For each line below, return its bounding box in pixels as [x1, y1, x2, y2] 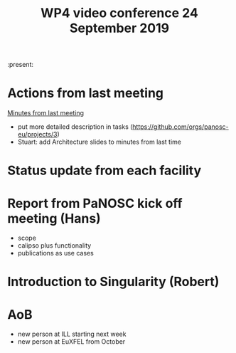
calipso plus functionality [17, 241, 92, 250]
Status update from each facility [7, 162, 202, 179]
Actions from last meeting [7, 85, 163, 101]
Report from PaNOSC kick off [7, 195, 183, 211]
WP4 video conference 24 [40, 5, 199, 21]
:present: [7, 60, 34, 69]
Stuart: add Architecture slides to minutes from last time [17, 137, 181, 147]
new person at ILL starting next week [17, 330, 127, 339]
